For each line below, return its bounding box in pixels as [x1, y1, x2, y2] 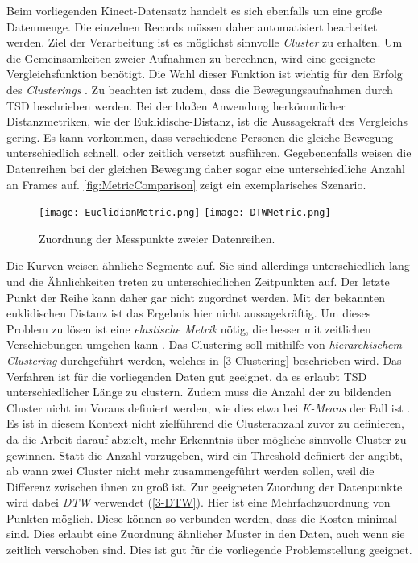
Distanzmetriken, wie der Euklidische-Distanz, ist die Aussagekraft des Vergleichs [6, 113, 408, 130]
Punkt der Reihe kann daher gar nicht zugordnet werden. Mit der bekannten [6, 288, 386, 305]
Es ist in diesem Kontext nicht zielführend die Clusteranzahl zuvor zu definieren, [6, 415, 404, 432]
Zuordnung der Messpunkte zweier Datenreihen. [39, 230, 275, 246]
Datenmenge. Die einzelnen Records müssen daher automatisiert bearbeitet [6, 18, 378, 35]
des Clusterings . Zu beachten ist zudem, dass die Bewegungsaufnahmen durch [6, 81, 393, 97]
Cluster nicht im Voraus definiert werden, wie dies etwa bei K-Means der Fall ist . [6, 399, 411, 416]
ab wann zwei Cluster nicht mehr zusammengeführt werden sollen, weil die [6, 462, 375, 479]
